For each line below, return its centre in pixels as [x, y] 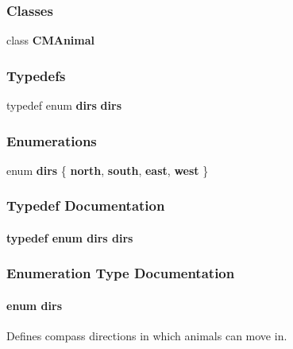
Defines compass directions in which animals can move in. [147, 336]
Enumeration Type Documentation [121, 273]
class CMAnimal [51, 40]
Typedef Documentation [86, 206]
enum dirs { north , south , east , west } [108, 170]
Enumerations [52, 140]
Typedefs [36, 75]
